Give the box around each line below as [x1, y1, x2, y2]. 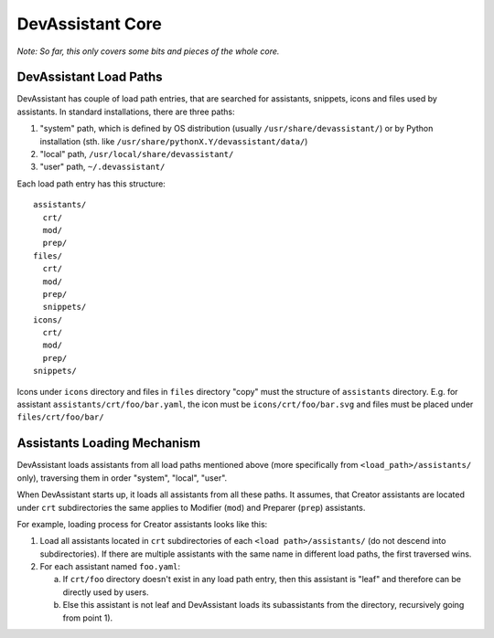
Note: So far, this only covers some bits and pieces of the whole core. [16, 46, 280, 57]
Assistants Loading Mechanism [16, 435, 201, 452]
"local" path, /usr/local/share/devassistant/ [39, 149, 234, 160]
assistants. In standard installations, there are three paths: [16, 106, 235, 117]
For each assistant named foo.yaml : [39, 561, 180, 572]
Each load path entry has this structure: [16, 178, 166, 189]
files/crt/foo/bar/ [16, 412, 104, 422]
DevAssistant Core [16, 14, 162, 34]
